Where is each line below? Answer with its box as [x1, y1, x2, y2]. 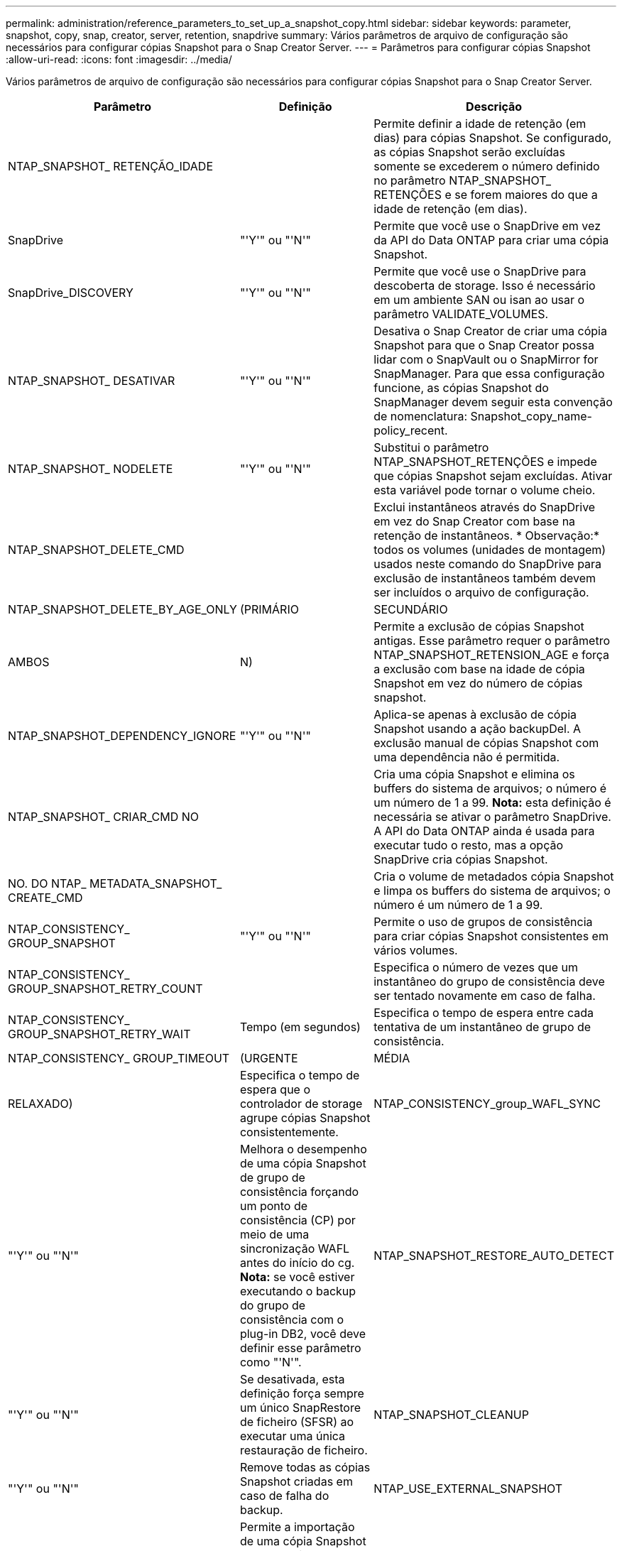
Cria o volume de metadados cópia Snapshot [373, 869, 614, 883]
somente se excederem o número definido [373, 159, 600, 173]
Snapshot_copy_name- [470, 409, 592, 423]
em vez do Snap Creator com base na [373, 514, 576, 528]
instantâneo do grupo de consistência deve [373, 974, 605, 989]
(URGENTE [239, 1051, 298, 1065]
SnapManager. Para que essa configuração [373, 366, 605, 381]
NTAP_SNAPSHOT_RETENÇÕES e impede [373, 455, 597, 469]
